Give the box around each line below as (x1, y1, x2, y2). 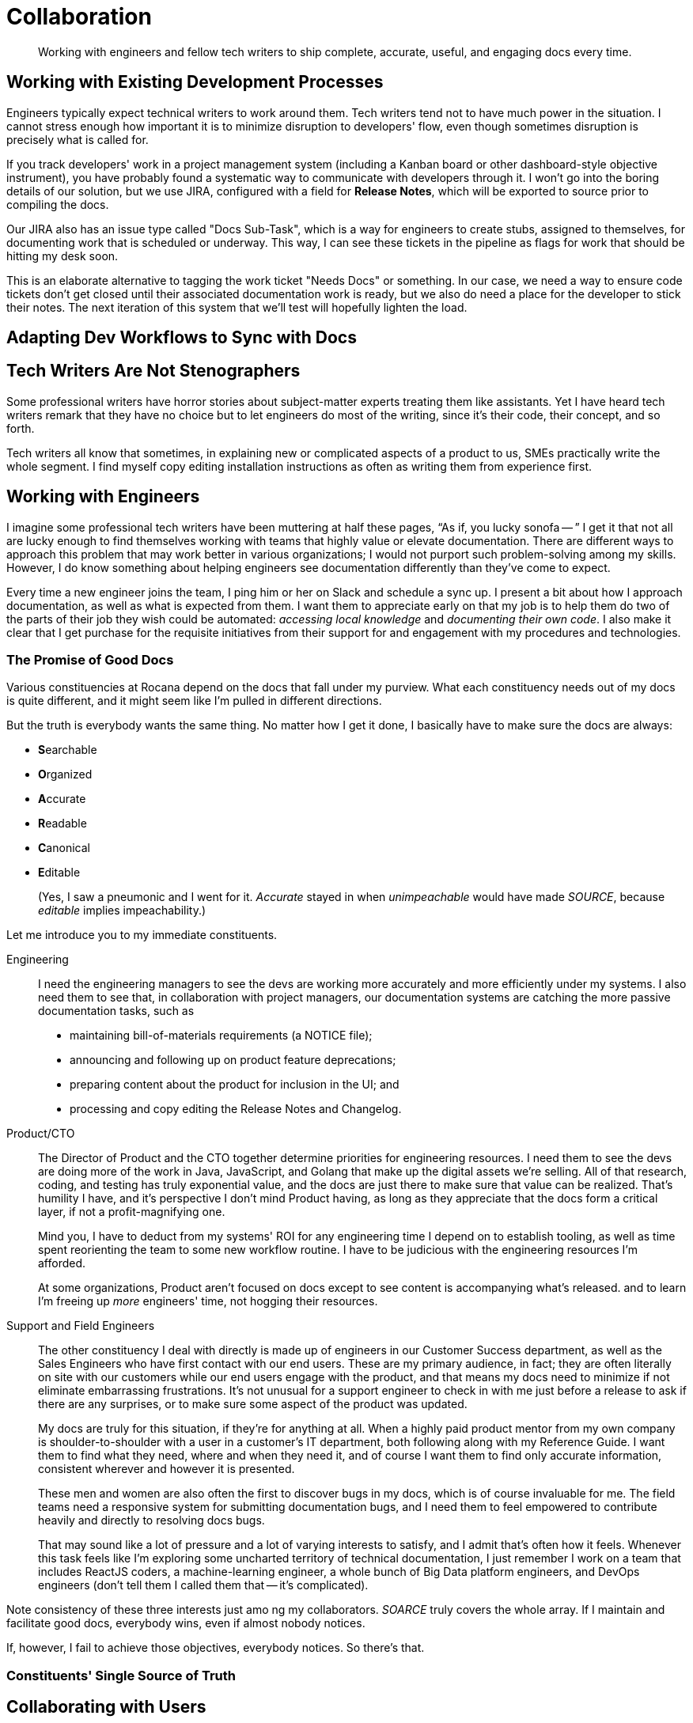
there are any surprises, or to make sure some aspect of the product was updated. (38, 1397, 468, 1411)
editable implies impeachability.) (38, 903, 206, 918)
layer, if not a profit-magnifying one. (38, 1205, 225, 1219)
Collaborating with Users (6, 1697, 206, 1717)
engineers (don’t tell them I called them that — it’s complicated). (38, 1578, 369, 1592)
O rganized (38, 767, 93, 782)
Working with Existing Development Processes (6, 72, 384, 93)
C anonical (38, 841, 90, 855)
